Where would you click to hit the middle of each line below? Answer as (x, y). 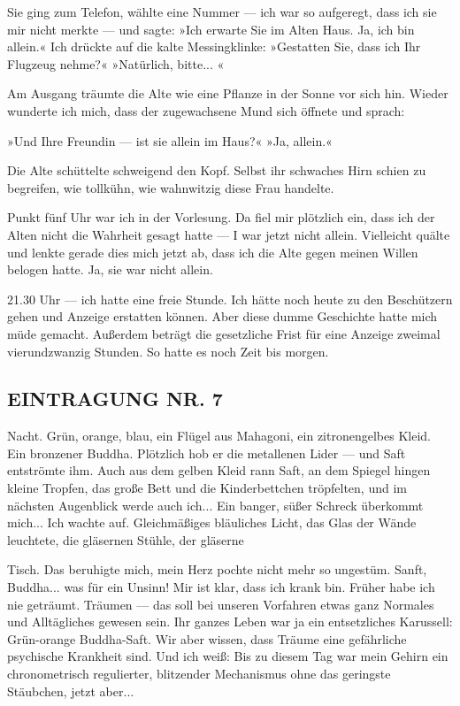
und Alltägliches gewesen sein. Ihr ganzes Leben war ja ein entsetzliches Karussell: (230, 622)
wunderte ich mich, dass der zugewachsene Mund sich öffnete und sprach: (206, 110)
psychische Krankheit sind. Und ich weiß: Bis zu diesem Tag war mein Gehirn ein (228, 656)
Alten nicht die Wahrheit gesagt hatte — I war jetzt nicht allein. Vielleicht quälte (229, 234)
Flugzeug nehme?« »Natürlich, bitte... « (116, 63)
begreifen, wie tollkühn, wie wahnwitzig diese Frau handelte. (171, 187)
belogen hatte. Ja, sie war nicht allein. (110, 269)
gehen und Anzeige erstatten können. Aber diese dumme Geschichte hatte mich (222, 316)
